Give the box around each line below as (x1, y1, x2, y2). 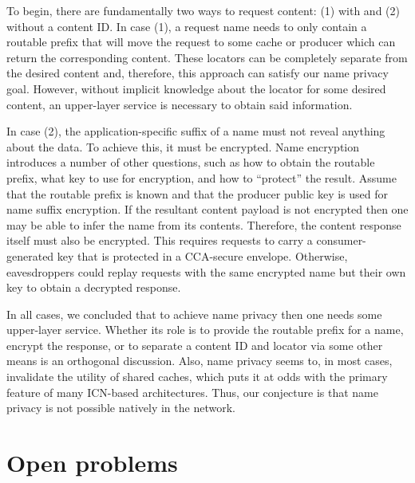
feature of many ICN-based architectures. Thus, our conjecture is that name (6, 383, 378, 400)
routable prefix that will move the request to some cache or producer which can (6, 33, 396, 50)
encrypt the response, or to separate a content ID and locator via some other (6, 336, 383, 353)
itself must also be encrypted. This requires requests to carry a (6, 232, 313, 249)
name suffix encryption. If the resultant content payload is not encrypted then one (6, 201, 409, 218)
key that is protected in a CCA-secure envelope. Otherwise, (57, 247, 348, 264)
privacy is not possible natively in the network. (6, 399, 235, 416)
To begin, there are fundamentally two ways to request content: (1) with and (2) (6, 2, 400, 18)
